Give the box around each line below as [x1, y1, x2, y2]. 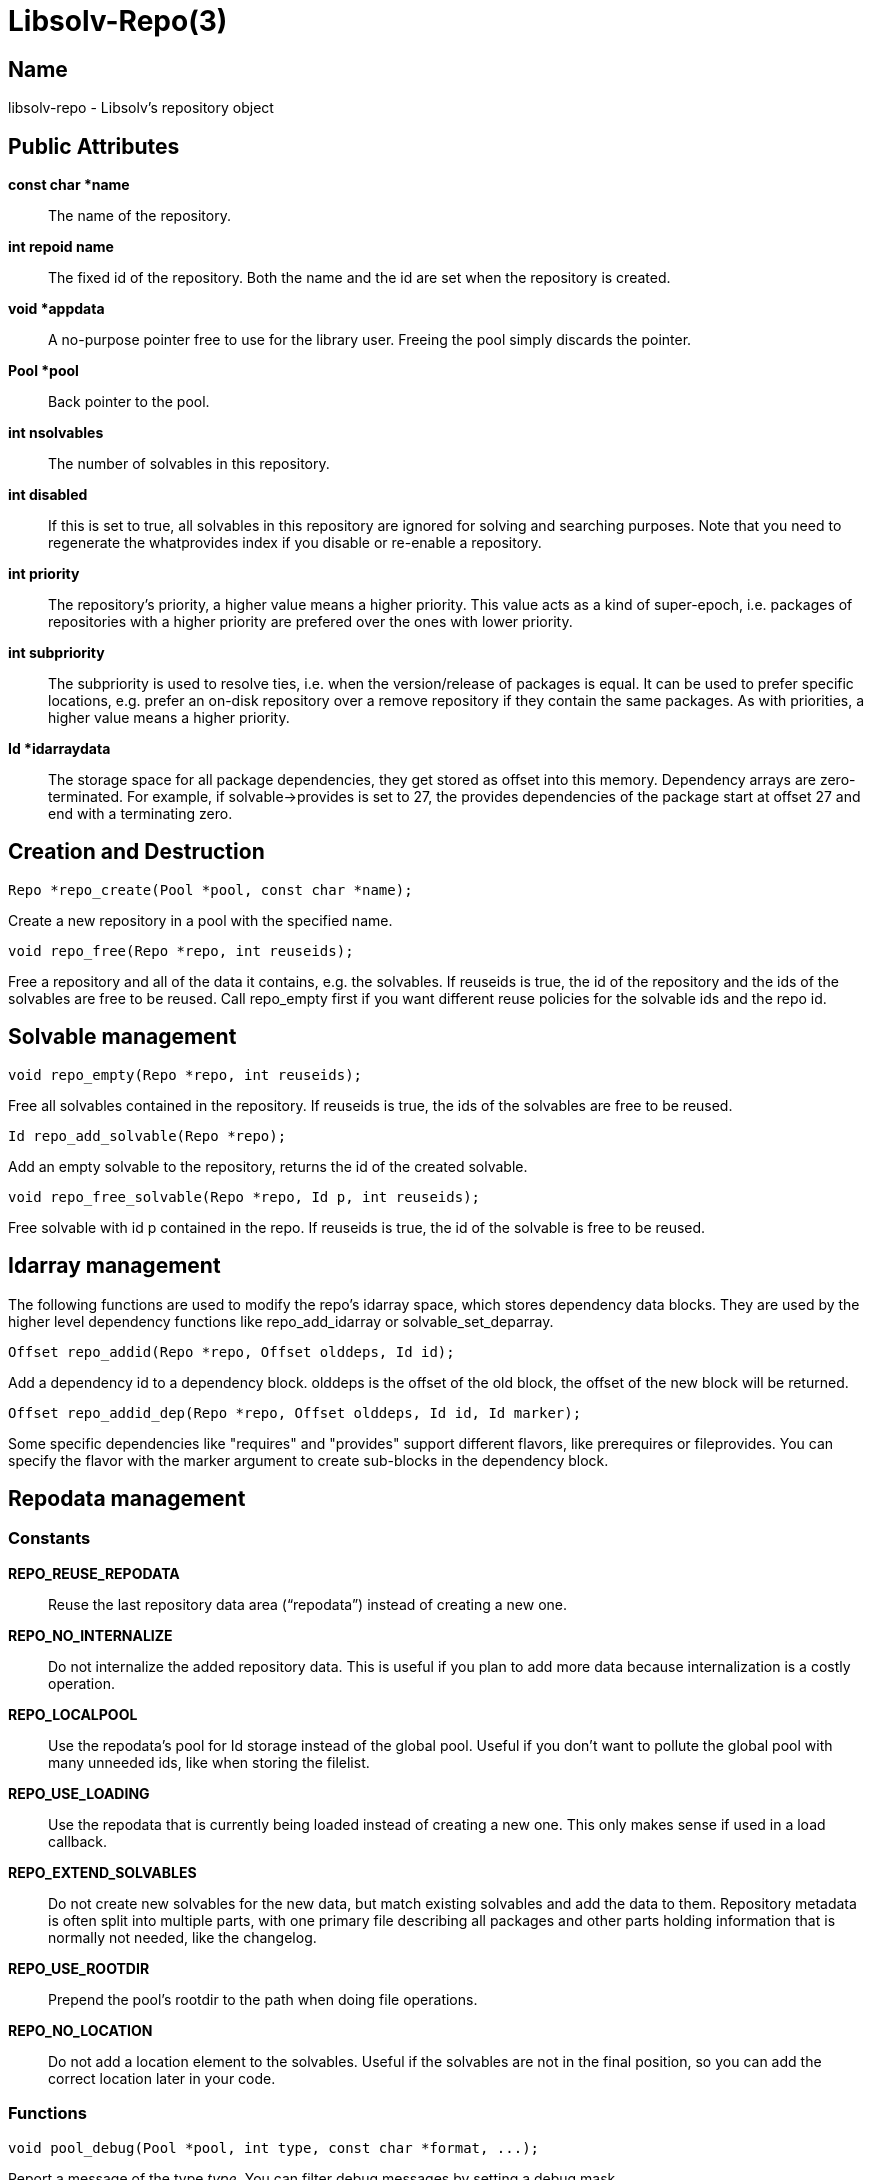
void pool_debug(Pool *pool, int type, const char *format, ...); [8, 2139, 540, 2156]
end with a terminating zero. [48, 805, 233, 823]
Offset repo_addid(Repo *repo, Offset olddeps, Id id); [8, 1343, 455, 1360]
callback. [48, 1832, 108, 1850]
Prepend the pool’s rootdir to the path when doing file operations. [48, 1990, 478, 2008]
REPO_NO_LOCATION [8, 2021, 153, 2039]
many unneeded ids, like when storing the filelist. [48, 1753, 370, 1771]
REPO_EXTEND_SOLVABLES [8, 1863, 197, 1881]
